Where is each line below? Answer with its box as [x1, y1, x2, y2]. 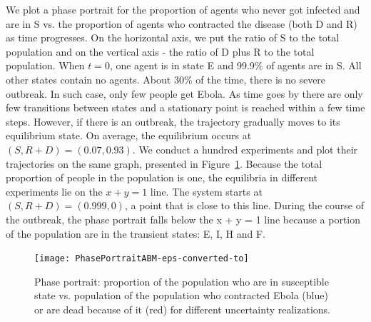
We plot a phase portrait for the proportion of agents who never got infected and [6, 2, 360, 16]
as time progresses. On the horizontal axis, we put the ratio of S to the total [6, 30, 340, 45]
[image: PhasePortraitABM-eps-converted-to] [34, 253, 249, 264]
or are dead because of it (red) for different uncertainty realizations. [34, 301, 330, 316]
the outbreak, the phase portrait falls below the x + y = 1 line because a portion [6, 211, 361, 226]
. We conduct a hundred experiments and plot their [132, 141, 358, 156]
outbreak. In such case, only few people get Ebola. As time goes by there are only [6, 86, 363, 101]
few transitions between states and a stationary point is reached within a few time [6, 100, 365, 115]
